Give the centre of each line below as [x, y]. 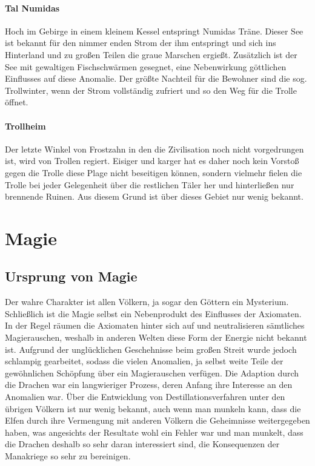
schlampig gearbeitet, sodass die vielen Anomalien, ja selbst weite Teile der [144, 361]
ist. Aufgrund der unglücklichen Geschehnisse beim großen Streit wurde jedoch [151, 349]
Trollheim [25, 126]
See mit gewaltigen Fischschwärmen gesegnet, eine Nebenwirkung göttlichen [146, 66]
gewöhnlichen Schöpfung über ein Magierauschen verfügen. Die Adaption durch [152, 372]
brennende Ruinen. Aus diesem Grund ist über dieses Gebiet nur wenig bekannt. [154, 196]
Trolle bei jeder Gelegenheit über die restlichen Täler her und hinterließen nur [150, 184]
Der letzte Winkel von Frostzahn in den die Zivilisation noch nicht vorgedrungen [154, 149]
